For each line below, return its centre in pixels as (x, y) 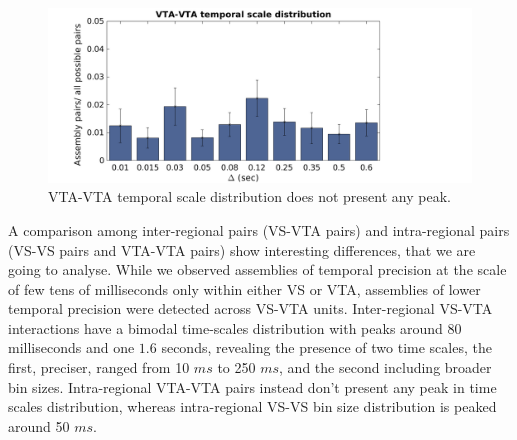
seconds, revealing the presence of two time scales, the (326, 347)
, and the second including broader (385, 367)
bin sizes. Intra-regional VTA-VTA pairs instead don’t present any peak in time (252, 386)
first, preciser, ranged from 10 (99, 367)
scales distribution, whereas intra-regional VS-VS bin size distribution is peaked (252, 406)
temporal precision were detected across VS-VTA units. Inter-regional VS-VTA (250, 308)
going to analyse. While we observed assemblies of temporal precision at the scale (257, 269)
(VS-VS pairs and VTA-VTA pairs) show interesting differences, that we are (242, 249)
